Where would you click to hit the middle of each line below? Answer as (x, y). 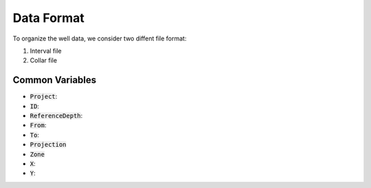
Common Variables (55, 80)
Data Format (49, 18)
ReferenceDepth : (56, 116)
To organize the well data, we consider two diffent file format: (100, 38)
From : (38, 125)
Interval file (46, 51)
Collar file (44, 60)
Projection (48, 145)
